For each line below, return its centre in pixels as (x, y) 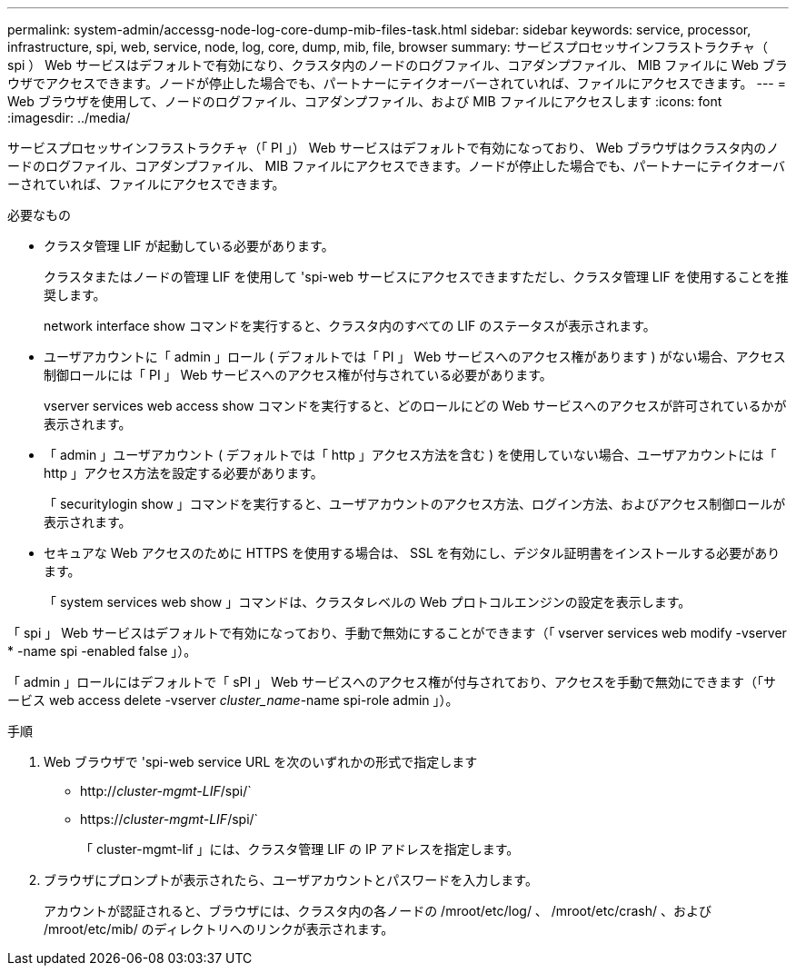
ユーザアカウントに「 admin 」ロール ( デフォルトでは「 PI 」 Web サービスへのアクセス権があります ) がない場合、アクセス (415, 357)
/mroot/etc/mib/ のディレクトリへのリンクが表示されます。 (219, 929)
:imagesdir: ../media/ (69, 118)
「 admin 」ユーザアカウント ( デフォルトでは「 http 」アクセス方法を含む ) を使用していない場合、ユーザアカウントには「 (410, 455)
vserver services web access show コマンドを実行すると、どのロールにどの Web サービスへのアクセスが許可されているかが (415, 406)
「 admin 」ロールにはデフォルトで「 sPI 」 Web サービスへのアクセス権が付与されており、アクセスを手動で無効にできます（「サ (392, 682)
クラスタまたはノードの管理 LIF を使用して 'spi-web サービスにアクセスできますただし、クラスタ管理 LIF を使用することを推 (416, 277)
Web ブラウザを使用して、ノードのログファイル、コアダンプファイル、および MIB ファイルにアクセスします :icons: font (365, 101)
